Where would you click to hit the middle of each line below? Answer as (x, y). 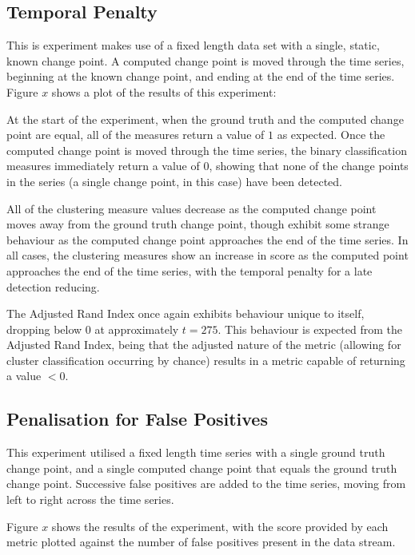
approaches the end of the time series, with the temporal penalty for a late (190, 270)
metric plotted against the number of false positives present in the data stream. (201, 542)
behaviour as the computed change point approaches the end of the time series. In (207, 239)
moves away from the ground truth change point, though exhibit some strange (198, 224)
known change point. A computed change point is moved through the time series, (206, 60)
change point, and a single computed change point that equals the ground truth (202, 468)
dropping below (44, 329)
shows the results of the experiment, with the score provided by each (220, 526)
